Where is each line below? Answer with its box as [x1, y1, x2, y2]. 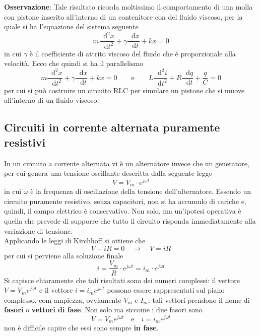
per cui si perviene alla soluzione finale [4, 250, 123, 260]
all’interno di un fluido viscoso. [4, 95, 99, 105]
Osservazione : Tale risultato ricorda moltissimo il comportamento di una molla [4, 2, 253, 12]
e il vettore [39, 285, 73, 295]
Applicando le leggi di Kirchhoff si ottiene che [4, 235, 146, 246]
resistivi [4, 134, 46, 150]
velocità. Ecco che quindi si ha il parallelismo [4, 58, 144, 69]
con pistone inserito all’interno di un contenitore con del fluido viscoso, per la [4, 11, 243, 22]
